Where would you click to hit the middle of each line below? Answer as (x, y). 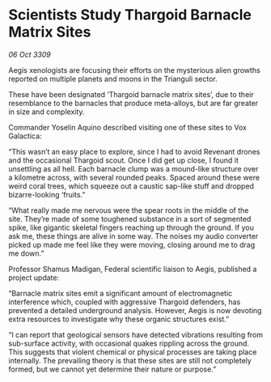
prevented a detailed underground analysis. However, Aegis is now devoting (135, 310)
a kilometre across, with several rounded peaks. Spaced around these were (134, 177)
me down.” (26, 253)
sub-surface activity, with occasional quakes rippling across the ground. (129, 343)
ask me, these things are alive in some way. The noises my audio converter (133, 236)
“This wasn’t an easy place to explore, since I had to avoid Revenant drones (134, 151)
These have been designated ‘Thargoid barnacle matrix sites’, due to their (131, 94)
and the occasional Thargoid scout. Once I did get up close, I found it (123, 160)
